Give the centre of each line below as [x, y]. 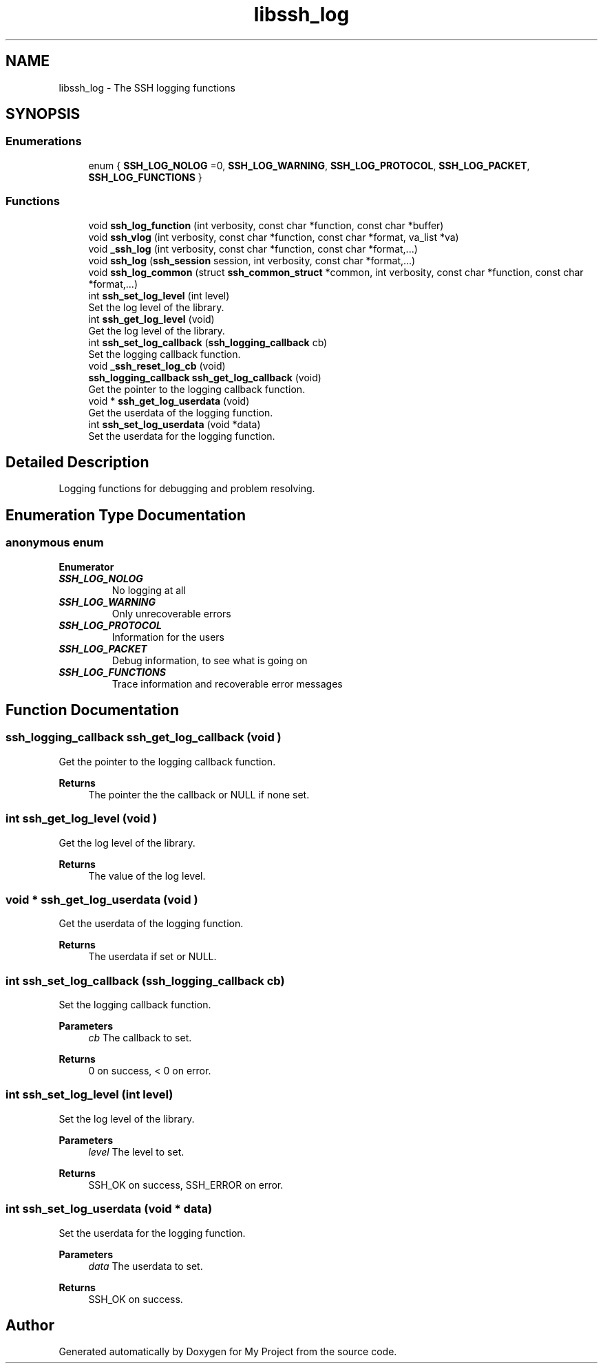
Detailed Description [77, 462]
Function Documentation [92, 710]
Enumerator [86, 566]
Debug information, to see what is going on [210, 660]
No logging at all [149, 590]
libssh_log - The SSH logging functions [147, 87]
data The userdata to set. [146, 1266]
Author [30, 1326]
